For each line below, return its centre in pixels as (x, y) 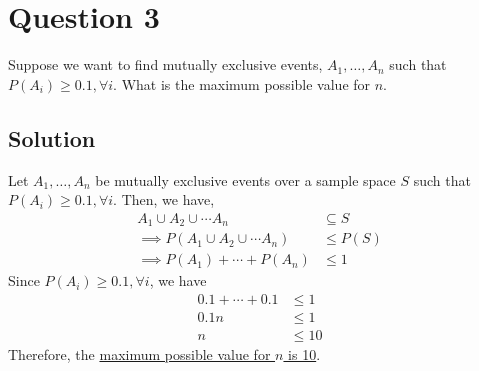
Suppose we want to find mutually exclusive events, (165, 64)
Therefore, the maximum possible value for (139, 353)
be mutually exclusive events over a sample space (245, 179)
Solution (52, 137)
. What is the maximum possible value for (242, 83)
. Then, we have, (164, 199)
